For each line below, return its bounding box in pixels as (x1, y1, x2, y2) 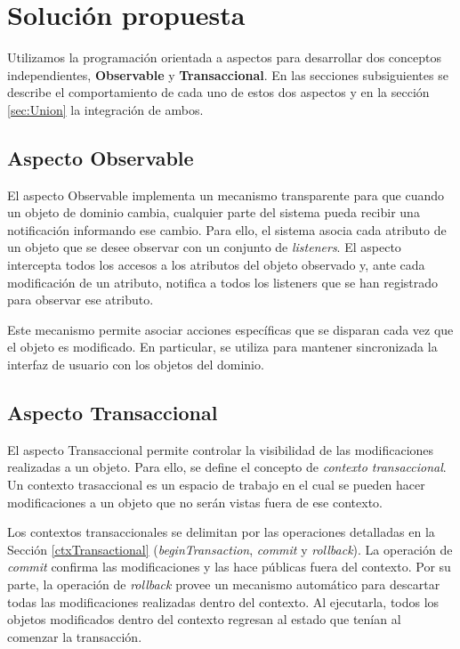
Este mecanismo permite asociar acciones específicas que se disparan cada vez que (7, 320, 454, 338)
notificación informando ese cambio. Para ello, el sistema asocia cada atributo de (7, 220, 447, 239)
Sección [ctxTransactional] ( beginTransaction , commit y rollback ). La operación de (7, 539, 453, 558)
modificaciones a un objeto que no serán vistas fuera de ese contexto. (7, 492, 383, 511)
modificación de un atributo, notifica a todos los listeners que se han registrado (7, 272, 439, 291)
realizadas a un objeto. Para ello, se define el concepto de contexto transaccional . (7, 458, 447, 476)
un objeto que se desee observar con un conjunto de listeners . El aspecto (7, 238, 401, 256)
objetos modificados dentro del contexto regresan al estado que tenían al (7, 610, 401, 629)
